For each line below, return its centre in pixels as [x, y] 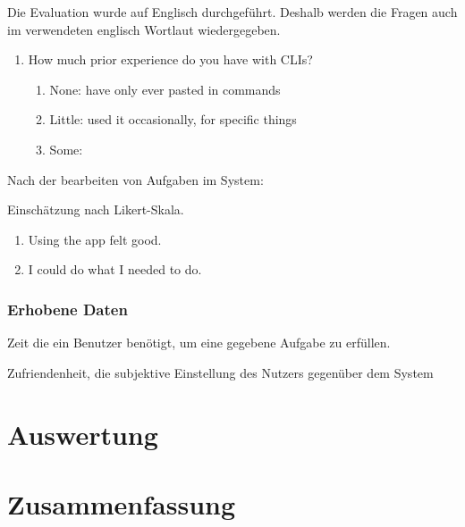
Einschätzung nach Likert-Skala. [96, 209]
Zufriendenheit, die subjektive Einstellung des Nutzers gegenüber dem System [220, 372]
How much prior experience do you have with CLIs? [170, 59]
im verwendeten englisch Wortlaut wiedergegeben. [144, 29]
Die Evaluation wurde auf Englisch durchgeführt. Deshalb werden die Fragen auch [232, 12]
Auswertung [83, 434]
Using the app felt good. [95, 239]
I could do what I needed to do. [115, 269]
